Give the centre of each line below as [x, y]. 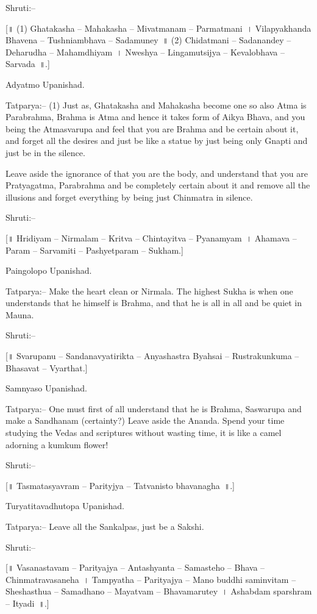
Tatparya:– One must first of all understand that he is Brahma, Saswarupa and [154, 408]
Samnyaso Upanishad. [46, 388]
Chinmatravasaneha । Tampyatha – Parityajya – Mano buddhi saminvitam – [151, 579]
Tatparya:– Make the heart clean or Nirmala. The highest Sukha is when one [149, 291]
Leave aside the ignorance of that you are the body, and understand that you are [157, 173]
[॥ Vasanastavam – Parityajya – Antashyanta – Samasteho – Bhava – [135, 567]
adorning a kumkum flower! [57, 444]
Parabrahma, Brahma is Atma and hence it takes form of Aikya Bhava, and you [155, 117]
